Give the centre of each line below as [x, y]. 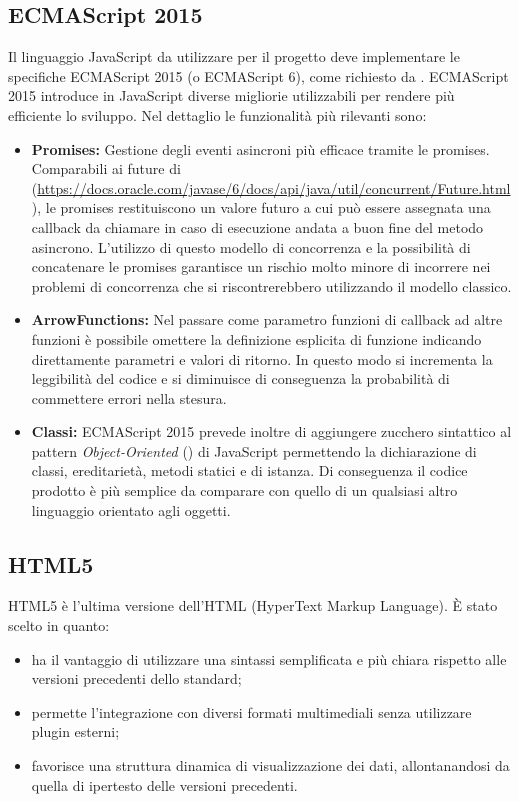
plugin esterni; [75, 731]
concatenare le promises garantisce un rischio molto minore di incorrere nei [261, 266]
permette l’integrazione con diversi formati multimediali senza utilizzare [251, 711]
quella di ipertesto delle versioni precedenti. [164, 784]
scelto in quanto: [59, 625]
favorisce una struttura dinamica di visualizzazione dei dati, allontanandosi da [270, 765]
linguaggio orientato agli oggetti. [131, 509]
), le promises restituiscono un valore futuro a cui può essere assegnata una [261, 207]
